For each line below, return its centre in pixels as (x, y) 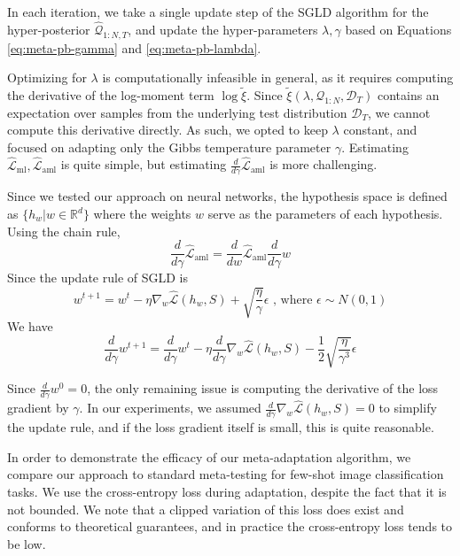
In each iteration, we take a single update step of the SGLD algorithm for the (218, 12)
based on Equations (398, 29)
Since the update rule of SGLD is (98, 278)
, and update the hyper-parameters (223, 29)
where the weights (142, 214)
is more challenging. (324, 164)
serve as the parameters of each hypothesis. (325, 214)
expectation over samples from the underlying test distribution (177, 112)
